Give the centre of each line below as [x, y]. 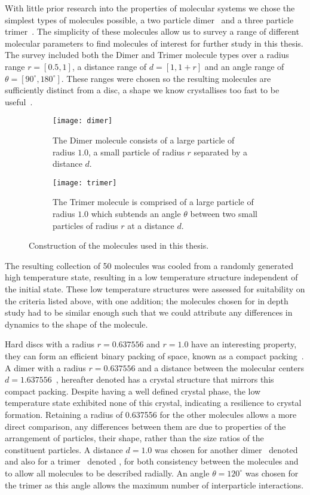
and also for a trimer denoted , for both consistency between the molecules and [152, 461]
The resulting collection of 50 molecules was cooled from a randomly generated [149, 265]
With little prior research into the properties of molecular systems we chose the [150, 8]
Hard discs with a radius [50, 344]
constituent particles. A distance [64, 449]
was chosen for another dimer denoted [226, 449]
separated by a [221, 152]
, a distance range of [109, 66]
